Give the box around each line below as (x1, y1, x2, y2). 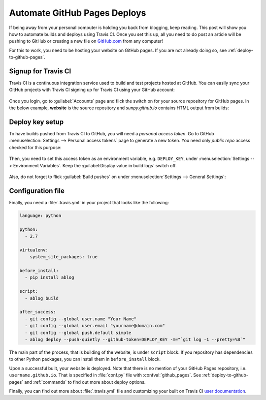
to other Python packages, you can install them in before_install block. (9, 356, 161, 362)
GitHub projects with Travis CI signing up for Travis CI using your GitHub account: (9, 87, 175, 93)
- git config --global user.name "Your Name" (25, 316, 136, 322)
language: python (19, 213, 62, 218)
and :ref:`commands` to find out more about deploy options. (24, 379, 146, 385)
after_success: (19, 309, 56, 315)
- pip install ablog (25, 275, 74, 280)
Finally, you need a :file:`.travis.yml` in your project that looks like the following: (9, 199, 169, 205)
